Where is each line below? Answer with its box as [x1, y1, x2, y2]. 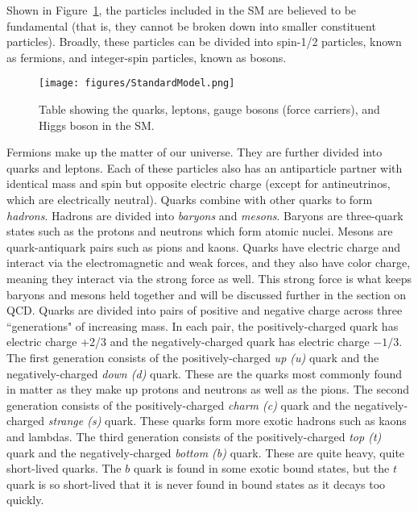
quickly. [6, 491, 44, 508]
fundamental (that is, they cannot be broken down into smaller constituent [6, 17, 376, 34]
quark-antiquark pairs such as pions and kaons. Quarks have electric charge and [6, 238, 401, 255]
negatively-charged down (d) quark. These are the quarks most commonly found [6, 365, 403, 382]
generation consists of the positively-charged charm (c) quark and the [6, 396, 351, 413]
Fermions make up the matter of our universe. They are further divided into [6, 144, 383, 161]
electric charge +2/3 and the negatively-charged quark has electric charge [6, 333, 370, 350]
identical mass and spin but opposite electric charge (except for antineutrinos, [6, 175, 391, 192]
